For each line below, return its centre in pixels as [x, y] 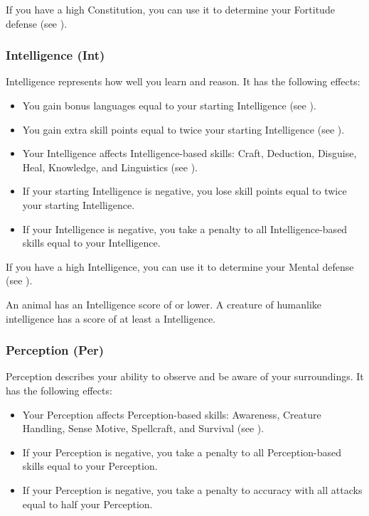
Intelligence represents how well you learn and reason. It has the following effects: [183, 81]
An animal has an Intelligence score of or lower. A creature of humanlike [164, 304]
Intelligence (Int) [55, 55]
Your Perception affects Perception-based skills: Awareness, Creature [172, 414]
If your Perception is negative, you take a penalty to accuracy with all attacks [192, 489]
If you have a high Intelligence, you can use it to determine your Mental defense [180, 266]
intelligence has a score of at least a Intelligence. [111, 318]
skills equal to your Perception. [90, 466]
